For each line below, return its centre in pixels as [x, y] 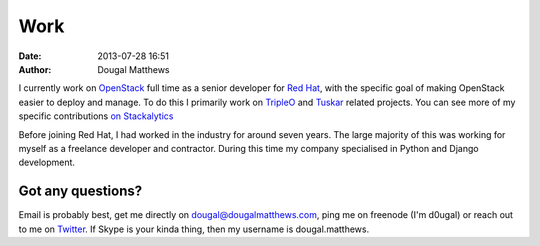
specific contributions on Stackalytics [96, 116]
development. [46, 162]
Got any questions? [80, 191]
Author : [35, 69]
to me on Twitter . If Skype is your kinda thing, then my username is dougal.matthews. [194, 229]
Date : [30, 56]
